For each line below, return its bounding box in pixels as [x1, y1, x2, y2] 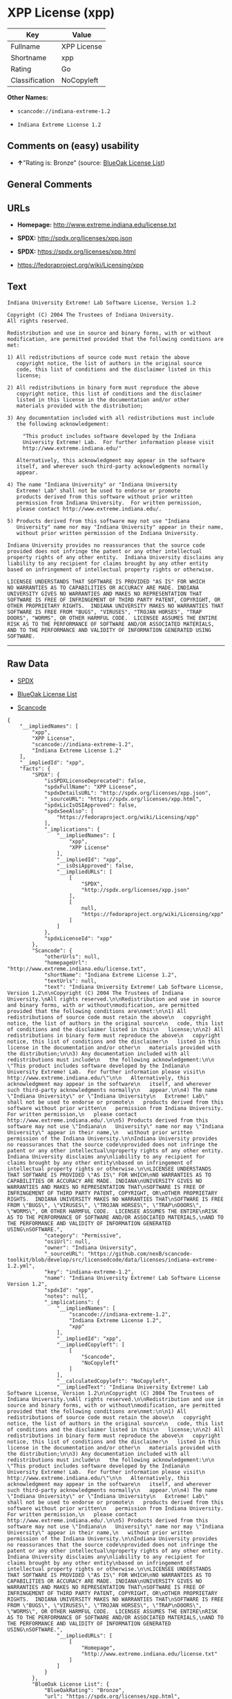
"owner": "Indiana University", [43, 1244, 137, 1251]
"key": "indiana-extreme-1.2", [43, 1268, 135, 1276]
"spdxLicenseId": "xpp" [43, 935, 113, 942]
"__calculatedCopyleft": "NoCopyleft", [56, 1377, 171, 1384]
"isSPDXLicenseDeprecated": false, [43, 777, 147, 784]
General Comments [7, 179, 93, 191]
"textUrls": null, [43, 977, 97, 985]
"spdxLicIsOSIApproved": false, [43, 802, 137, 809]
